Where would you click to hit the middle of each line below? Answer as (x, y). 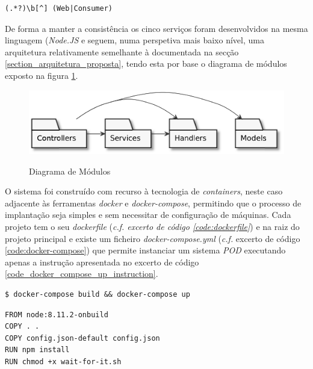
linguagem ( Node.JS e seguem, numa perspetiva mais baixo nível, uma (135, 40)
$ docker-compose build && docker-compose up (98, 294)
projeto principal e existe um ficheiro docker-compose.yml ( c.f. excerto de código (153, 238)
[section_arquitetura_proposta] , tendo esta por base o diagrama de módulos (146, 64)
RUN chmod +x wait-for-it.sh (63, 361)
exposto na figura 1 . (42, 75)
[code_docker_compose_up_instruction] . (82, 274)
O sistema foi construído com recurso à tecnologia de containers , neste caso (144, 191)
